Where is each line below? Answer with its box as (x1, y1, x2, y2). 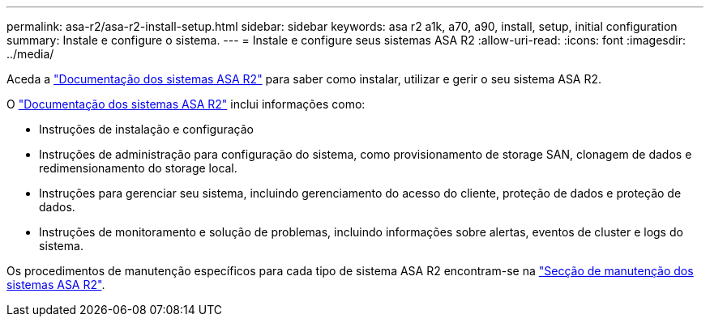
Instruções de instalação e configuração (39, 122, 254, 136)
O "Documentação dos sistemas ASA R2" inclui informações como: (6, 97, 366, 111)
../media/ (6, 47, 54, 61)
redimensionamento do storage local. (39, 161, 237, 175)
